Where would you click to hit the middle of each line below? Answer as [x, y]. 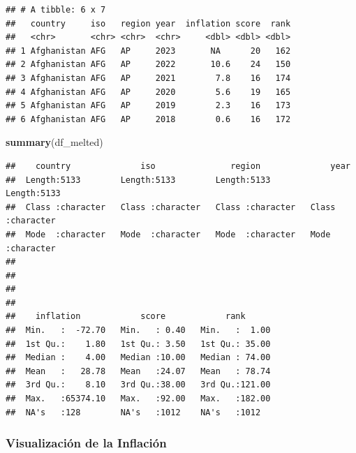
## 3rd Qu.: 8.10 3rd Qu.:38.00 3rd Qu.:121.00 [138, 385]
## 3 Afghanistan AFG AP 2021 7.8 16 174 [148, 78]
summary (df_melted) [54, 142]
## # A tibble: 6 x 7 [56, 10]
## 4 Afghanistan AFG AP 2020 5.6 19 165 [148, 92]
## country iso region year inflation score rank [148, 23]
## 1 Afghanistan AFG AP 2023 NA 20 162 [148, 51]
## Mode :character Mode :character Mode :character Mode [168, 234]
